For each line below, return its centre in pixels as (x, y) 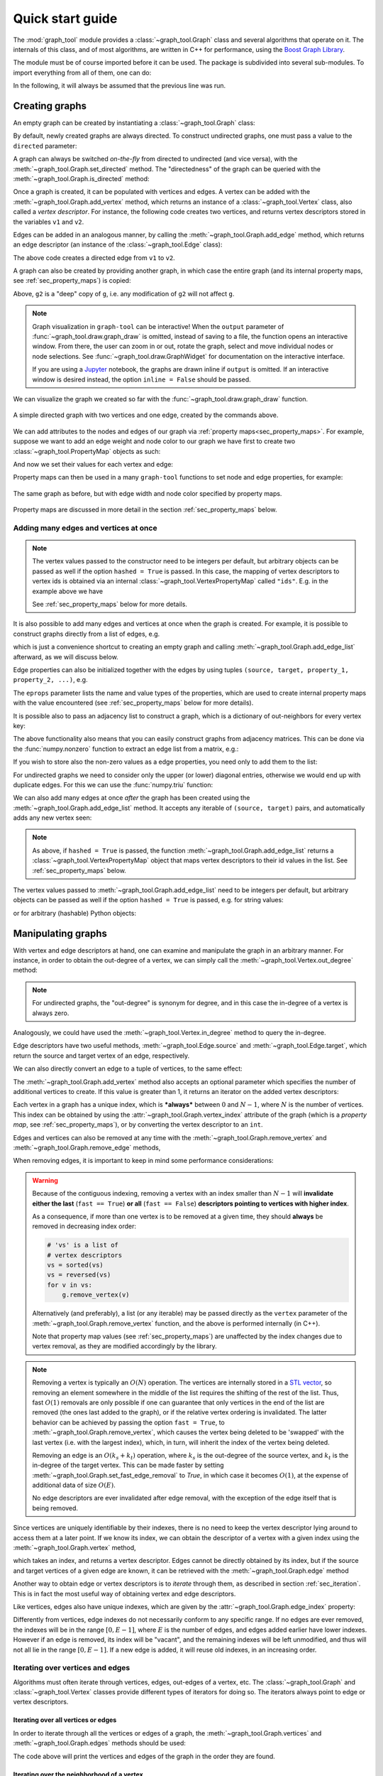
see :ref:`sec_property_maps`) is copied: (72, 281)
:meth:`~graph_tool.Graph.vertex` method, (74, 1548)
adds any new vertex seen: (52, 818)
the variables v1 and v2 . (49, 222)
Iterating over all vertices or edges (65, 1720)
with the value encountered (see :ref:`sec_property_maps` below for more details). (133, 703)
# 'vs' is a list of (83, 1245)
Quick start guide (65, 18)
